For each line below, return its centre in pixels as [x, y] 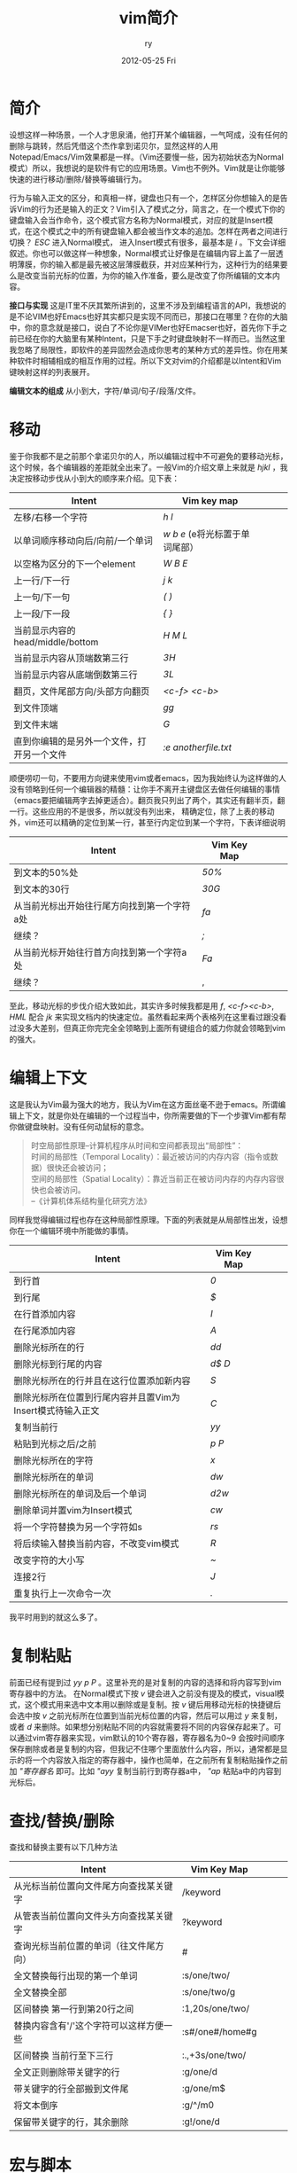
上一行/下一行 [42, 580]
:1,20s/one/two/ [216, 2009]
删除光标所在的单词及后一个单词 [80, 1493]
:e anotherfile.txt [198, 747]
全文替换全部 [41, 1993]
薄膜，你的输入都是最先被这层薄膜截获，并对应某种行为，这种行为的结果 [148, 264]
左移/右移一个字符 [51, 517]
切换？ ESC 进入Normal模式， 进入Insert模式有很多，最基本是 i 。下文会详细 [148, 242]
